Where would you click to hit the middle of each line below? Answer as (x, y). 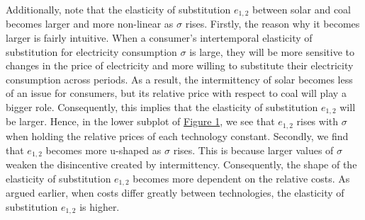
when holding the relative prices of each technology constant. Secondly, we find (177, 135)
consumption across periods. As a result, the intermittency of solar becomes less (179, 79)
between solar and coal (302, 9)
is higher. (100, 206)
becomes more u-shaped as (103, 150)
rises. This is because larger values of (253, 150)
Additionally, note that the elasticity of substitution (118, 9)
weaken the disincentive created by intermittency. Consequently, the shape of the (181, 164)
